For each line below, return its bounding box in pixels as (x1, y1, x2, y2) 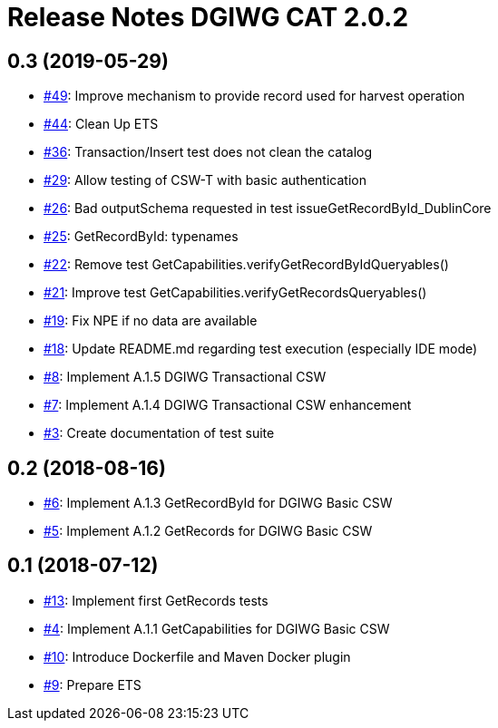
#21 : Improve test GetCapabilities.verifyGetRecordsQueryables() (44, 285, 427, 301)
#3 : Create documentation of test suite (44, 425, 275, 442)
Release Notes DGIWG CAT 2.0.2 (7, 2, 409, 33)
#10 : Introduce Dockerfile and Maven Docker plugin (44, 648, 351, 665)
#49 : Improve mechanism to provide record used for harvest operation (44, 88, 465, 104)
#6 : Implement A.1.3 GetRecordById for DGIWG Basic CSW (44, 495, 393, 511)
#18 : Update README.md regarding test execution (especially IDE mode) (44, 341, 478, 357)
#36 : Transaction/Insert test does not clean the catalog (44, 144, 373, 160)
